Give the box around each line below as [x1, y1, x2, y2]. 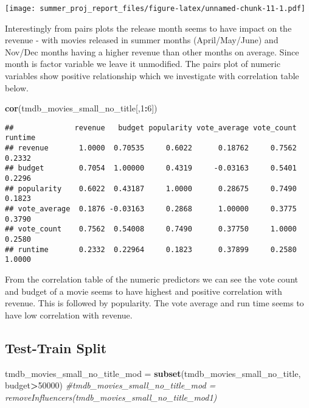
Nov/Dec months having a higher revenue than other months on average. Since [5, 45, 299, 58]
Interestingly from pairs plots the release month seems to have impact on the [5, 21, 292, 34]
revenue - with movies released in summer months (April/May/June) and [5, 33, 279, 46]
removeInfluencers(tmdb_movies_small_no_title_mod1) [5, 390, 217, 403]
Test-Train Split [5, 338, 107, 357]
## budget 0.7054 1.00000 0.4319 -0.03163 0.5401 [5, 164, 297, 173]
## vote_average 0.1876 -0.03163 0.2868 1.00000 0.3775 [5, 205, 297, 214]
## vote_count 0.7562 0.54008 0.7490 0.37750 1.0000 [5, 225, 297, 234]
